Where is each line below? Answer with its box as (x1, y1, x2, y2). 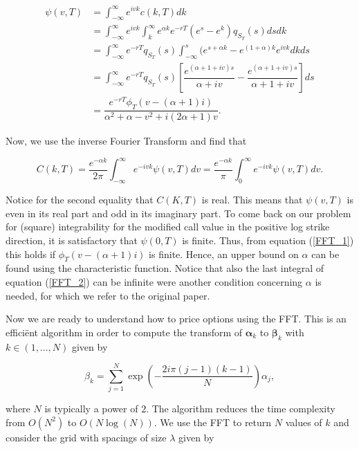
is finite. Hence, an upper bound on (149, 246, 299, 261)
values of (285, 414, 322, 429)
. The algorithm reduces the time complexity (146, 401, 335, 416)
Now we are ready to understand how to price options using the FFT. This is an (6, 311, 347, 326)
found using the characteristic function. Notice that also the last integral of (6, 261, 324, 275)
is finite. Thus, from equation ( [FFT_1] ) (182, 232, 354, 247)
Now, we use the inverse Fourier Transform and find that (6, 134, 247, 148)
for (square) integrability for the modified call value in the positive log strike (6, 219, 330, 234)
